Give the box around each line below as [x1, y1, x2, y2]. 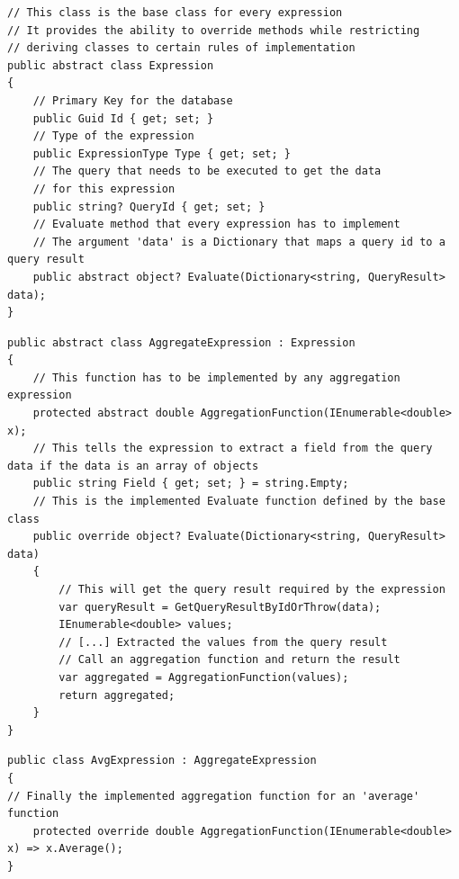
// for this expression [32, 182, 175, 195]
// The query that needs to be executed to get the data [32, 165, 382, 178]
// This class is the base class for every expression [7, 6, 343, 19]
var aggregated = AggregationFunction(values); [58, 670, 349, 684]
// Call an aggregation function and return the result [58, 653, 400, 667]
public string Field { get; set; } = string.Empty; [32, 477, 349, 490]
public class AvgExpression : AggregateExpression [7, 754, 317, 767]
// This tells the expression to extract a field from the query [32, 442, 433, 455]
